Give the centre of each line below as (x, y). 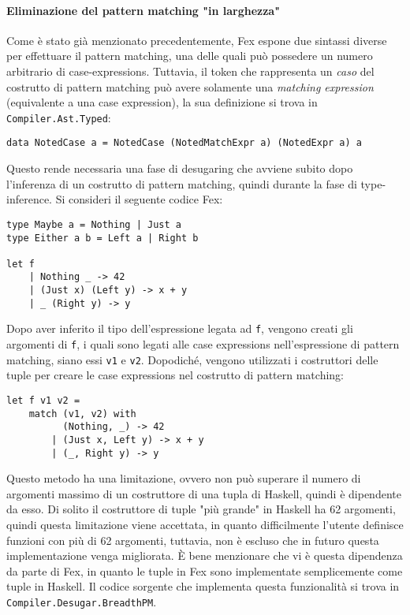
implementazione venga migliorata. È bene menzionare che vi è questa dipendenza (205, 555)
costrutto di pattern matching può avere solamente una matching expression (190, 86)
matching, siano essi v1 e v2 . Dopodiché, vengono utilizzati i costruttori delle (192, 359)
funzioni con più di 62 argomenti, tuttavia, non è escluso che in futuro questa (193, 540)
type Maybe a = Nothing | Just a (94, 224)
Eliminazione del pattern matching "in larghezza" (143, 10)
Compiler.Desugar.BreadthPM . (82, 602)
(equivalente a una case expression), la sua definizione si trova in (162, 102)
